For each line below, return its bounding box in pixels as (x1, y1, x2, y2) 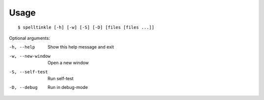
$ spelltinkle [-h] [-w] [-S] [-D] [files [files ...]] (18, 24, 154, 30)
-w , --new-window (9, 53, 51, 59)
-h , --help (9, 44, 35, 50)
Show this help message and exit (47, 44, 114, 50)
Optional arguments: (9, 35, 50, 41)
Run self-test (47, 75, 74, 81)
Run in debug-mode (47, 84, 88, 90)
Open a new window (47, 60, 89, 66)
